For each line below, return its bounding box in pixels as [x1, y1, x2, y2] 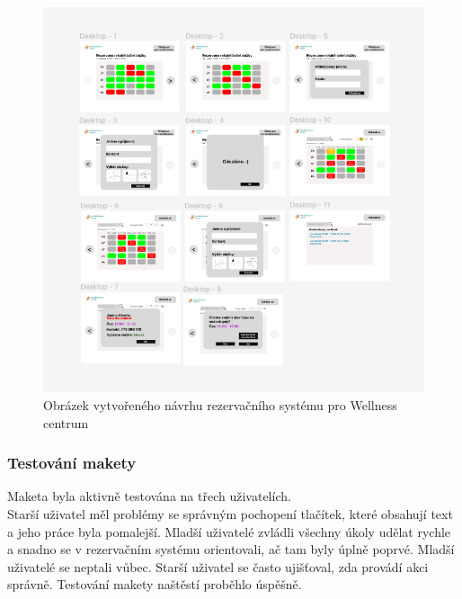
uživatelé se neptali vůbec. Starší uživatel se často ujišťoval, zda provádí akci [7, 557, 429, 576]
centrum [43, 413, 89, 432]
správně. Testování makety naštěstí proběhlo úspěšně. [7, 575, 302, 594]
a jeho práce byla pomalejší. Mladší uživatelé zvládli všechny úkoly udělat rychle [7, 522, 451, 541]
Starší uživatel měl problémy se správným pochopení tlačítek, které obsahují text [7, 504, 453, 523]
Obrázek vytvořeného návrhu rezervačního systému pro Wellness [43, 395, 397, 414]
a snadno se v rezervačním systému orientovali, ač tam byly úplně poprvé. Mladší [7, 540, 455, 559]
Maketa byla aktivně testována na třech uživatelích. [7, 487, 291, 505]
